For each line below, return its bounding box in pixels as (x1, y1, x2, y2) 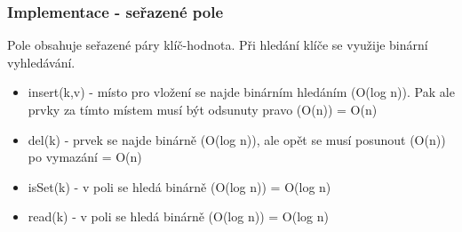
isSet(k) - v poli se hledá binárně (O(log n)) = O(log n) (28, 177, 331, 196)
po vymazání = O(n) (28, 148, 142, 166)
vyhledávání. (7, 52, 76, 71)
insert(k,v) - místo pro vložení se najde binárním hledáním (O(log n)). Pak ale (28, 83, 455, 101)
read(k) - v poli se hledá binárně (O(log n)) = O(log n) (28, 207, 329, 226)
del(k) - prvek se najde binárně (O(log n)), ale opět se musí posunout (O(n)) (28, 130, 446, 148)
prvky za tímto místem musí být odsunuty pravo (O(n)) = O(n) (28, 100, 378, 118)
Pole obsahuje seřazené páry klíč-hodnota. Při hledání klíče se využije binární (7, 36, 428, 54)
